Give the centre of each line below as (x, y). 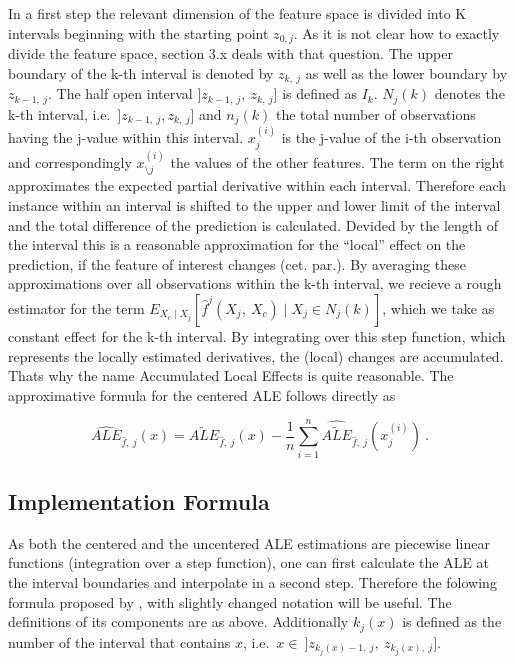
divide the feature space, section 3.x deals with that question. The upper (230, 53)
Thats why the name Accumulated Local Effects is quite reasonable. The (231, 375)
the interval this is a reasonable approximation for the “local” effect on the (237, 244)
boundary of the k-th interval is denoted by (141, 72)
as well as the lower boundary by (406, 72)
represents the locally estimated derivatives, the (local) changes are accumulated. (256, 355)
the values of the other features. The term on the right (337, 162)
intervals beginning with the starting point (138, 32)
